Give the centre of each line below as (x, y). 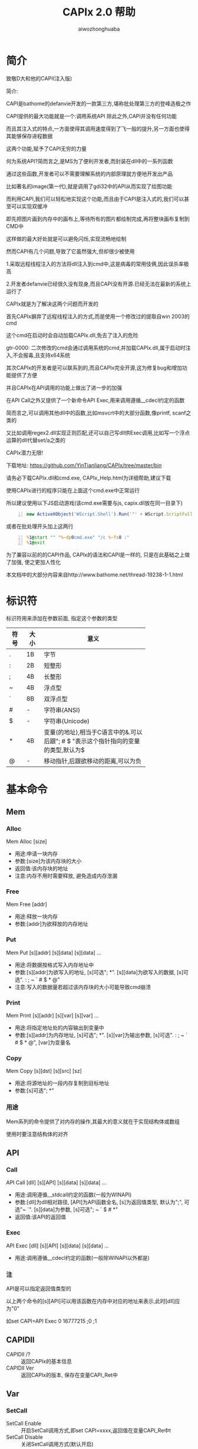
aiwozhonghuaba (99, 29)
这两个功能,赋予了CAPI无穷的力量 (47, 148)
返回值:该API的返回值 (40, 1217)
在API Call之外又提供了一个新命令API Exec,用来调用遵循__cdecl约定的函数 (95, 400)
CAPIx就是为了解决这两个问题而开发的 (52, 304)
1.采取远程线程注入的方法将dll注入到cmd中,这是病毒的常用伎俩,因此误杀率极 (98, 264)
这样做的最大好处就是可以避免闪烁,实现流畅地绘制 (66, 239)
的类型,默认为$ (65, 750)
